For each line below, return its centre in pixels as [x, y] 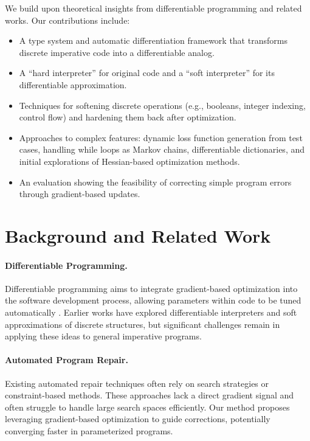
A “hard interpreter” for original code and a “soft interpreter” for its [147, 73]
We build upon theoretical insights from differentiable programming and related [153, 8]
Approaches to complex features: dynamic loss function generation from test [161, 137]
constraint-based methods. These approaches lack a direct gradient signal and [150, 395]
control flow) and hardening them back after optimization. [128, 117]
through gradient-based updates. [80, 194]
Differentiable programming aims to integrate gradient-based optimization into [151, 288]
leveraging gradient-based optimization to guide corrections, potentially [138, 419]
